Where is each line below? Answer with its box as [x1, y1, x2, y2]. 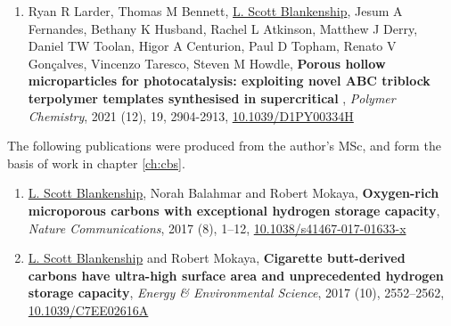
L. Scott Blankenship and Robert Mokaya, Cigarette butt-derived [28, 249, 406, 267]
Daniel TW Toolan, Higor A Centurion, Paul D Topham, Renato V [28, 37, 397, 55]
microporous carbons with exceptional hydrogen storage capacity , [28, 200, 440, 219]
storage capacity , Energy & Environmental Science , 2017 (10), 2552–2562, [28, 283, 445, 302]
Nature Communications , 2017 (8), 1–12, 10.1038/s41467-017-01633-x [28, 218, 406, 237]
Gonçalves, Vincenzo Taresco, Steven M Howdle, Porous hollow [28, 53, 386, 72]
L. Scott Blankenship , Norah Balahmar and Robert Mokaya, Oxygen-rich [28, 183, 439, 202]
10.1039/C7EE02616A [28, 300, 149, 319]
